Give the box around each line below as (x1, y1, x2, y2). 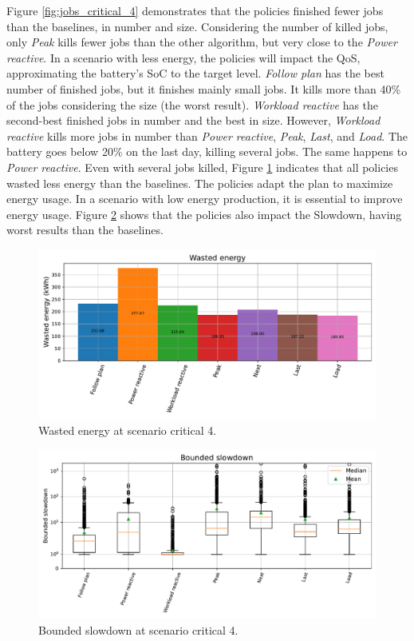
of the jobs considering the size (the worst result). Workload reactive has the (6, 96, 379, 113)
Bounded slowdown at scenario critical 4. (38, 621, 239, 638)
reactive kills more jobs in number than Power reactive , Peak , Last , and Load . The (6, 127, 408, 144)
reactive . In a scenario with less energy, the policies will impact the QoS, (6, 49, 361, 66)
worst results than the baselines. (6, 221, 164, 238)
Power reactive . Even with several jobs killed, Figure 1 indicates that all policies (6, 158, 398, 175)
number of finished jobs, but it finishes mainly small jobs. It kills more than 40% (6, 80, 401, 97)
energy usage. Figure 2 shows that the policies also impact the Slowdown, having (6, 205, 402, 222)
